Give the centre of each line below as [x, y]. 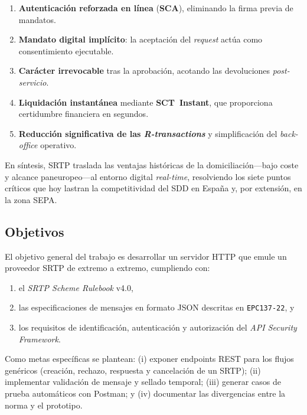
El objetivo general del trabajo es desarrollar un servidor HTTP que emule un [146, 256]
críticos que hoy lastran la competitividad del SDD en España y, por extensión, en [153, 188]
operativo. [58, 145]
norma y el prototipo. [44, 405]
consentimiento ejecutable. [66, 50]
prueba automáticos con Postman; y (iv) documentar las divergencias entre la [145, 393]
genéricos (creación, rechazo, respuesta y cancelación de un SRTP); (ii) [133, 370]
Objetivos [35, 231]
